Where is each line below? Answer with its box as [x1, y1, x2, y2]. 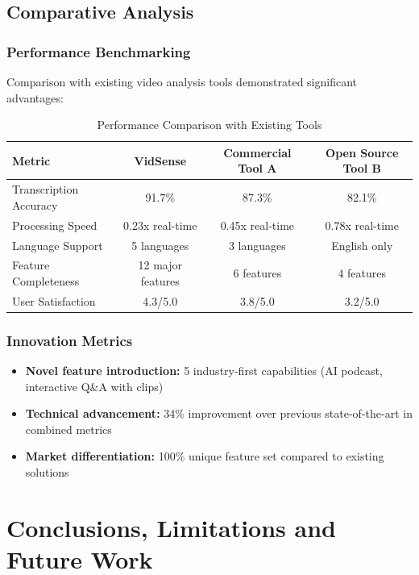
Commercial [223, 144, 292, 160]
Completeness [12, 272, 80, 289]
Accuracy [12, 196, 58, 213]
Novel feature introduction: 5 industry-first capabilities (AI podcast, [25, 362, 383, 379]
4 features [338, 265, 387, 281]
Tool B [342, 160, 382, 177]
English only [331, 236, 393, 253]
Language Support [12, 236, 103, 253]
